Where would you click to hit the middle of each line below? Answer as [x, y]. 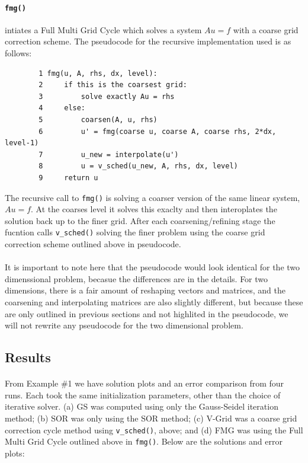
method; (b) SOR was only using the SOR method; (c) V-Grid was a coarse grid [151, 418]
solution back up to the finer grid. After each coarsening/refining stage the [140, 220]
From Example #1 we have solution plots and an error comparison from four [145, 383]
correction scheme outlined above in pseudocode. [93, 244]
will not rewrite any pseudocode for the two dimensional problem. [124, 325]
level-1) [22, 143]
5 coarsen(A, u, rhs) [98, 120]
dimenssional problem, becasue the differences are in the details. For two [137, 278]
